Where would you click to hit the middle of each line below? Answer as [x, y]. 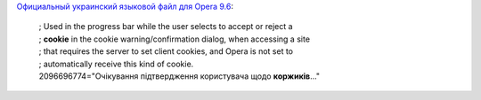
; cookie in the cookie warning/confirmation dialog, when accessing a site [175, 39]
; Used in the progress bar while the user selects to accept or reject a [166, 27]
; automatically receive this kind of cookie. [116, 64]
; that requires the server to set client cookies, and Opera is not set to [166, 51]
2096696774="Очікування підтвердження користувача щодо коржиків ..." [179, 76]
